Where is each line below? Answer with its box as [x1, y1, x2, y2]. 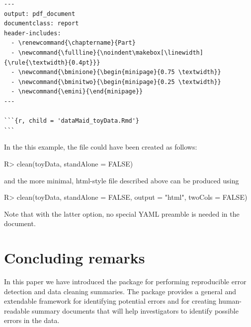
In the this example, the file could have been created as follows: [4, 142, 197, 152]
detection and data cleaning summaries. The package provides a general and [4, 286, 236, 296]
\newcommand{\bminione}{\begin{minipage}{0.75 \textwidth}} [18, 69, 221, 76]
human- [218, 296, 242, 306]
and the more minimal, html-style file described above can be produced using [4, 175, 239, 185]
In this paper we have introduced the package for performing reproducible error [4, 276, 247, 286]
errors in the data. [4, 315, 60, 326]
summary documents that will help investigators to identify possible [32, 305, 239, 316]
